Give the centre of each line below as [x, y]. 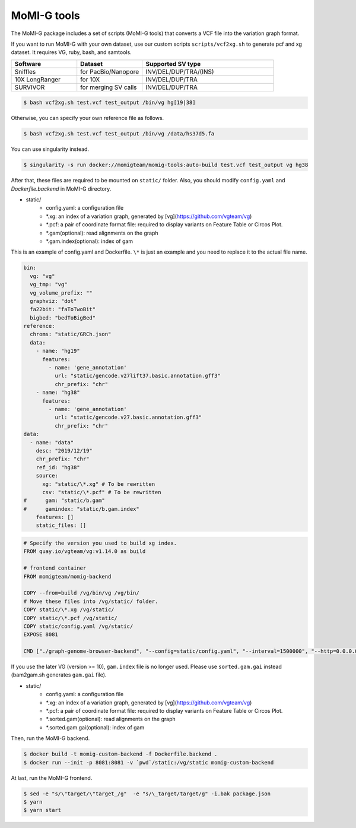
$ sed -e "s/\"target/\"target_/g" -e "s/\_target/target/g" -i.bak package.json [147, 794]
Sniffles [25, 71]
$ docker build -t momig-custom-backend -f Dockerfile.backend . [120, 754]
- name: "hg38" [58, 393]
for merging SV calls [109, 87]
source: [47, 476]
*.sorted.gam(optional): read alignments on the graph [111, 719]
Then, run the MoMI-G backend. [50, 738]
